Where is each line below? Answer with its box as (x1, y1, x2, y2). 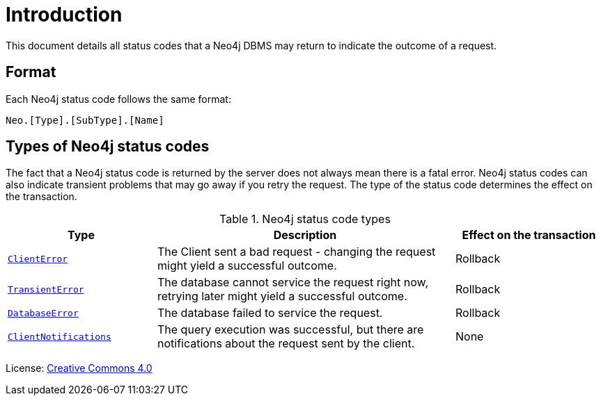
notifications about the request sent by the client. (157, 336, 415, 351)
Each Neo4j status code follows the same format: (6, 92, 231, 105)
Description (273, 228, 337, 243)
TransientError (8, 284, 84, 295)
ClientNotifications (8, 331, 111, 342)
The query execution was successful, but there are (157, 322, 424, 337)
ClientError (8, 253, 68, 264)
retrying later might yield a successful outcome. (157, 289, 407, 304)
